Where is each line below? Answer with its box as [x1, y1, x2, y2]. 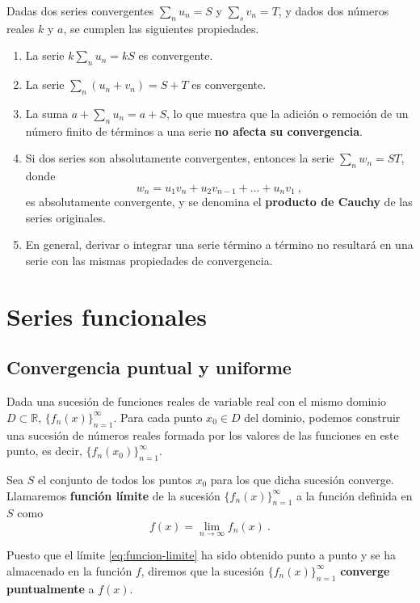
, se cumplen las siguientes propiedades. [63, 19, 259, 36]
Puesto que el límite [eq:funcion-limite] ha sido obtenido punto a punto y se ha [6, 546, 396, 563]
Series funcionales [6, 299, 207, 332]
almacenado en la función [6, 562, 132, 579]
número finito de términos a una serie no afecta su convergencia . [25, 122, 363, 139]
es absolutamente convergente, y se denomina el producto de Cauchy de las [25, 193, 413, 210]
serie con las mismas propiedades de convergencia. [25, 252, 273, 268]
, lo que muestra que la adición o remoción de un [166, 104, 409, 121]
